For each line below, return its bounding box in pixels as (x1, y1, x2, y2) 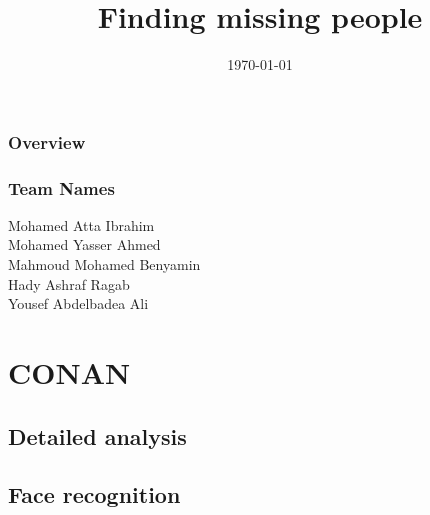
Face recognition (8, 479, 181, 510)
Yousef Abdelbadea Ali (8, 293, 149, 314)
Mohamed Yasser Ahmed (8, 234, 161, 255)
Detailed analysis (8, 420, 187, 451)
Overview (8, 129, 86, 154)
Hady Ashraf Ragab (8, 273, 130, 294)
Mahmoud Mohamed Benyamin (8, 254, 201, 275)
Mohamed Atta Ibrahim (8, 214, 155, 235)
